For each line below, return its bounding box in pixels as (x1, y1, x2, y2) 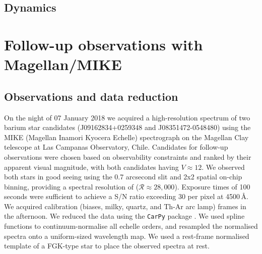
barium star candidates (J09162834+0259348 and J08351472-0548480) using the (4, 122, 251, 133)
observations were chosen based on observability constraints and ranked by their (4, 151, 251, 162)
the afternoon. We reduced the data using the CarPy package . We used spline (4, 211, 245, 221)
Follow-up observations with (4, 34, 203, 54)
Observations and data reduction (4, 88, 178, 104)
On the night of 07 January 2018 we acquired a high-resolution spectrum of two (4, 112, 250, 122)
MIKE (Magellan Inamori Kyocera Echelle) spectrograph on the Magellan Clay (4, 132, 249, 142)
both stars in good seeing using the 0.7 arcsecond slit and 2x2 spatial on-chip (4, 171, 242, 182)
